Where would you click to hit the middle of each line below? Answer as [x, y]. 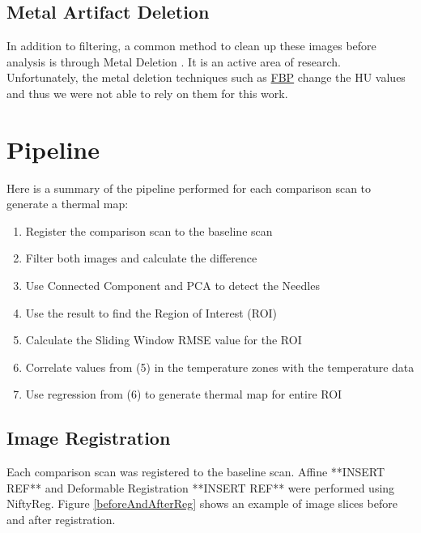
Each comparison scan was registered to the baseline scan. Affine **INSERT [196, 472]
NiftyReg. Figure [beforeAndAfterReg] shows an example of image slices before [202, 503]
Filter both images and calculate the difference [141, 258]
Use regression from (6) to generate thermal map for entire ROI [184, 394]
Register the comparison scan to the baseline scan [149, 230]
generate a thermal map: [68, 204]
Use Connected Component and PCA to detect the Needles [172, 286]
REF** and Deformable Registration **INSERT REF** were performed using [201, 487]
